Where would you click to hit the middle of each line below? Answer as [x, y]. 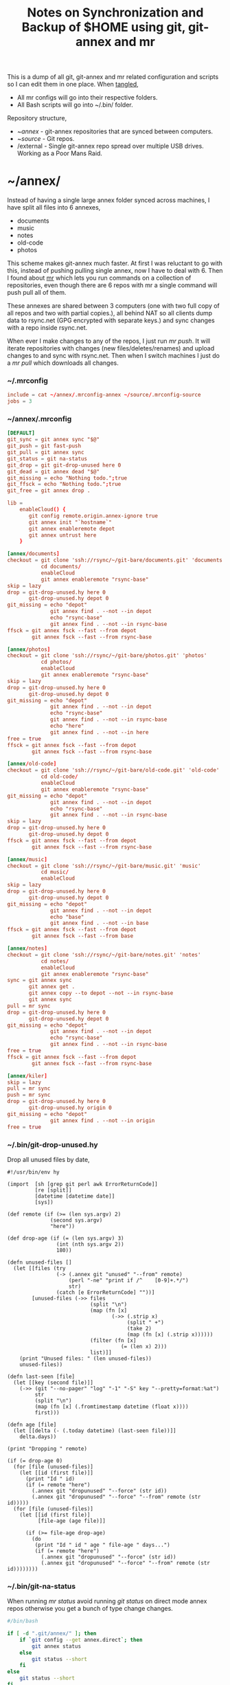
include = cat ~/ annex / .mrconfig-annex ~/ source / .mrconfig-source [104, 395]
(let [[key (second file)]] [54, 1383]
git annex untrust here [62, 535]
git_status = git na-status [47, 458]
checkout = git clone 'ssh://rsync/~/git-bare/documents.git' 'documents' [116, 560]
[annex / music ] [27, 859]
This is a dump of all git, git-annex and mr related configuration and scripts [113, 77]
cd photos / [56, 662]
